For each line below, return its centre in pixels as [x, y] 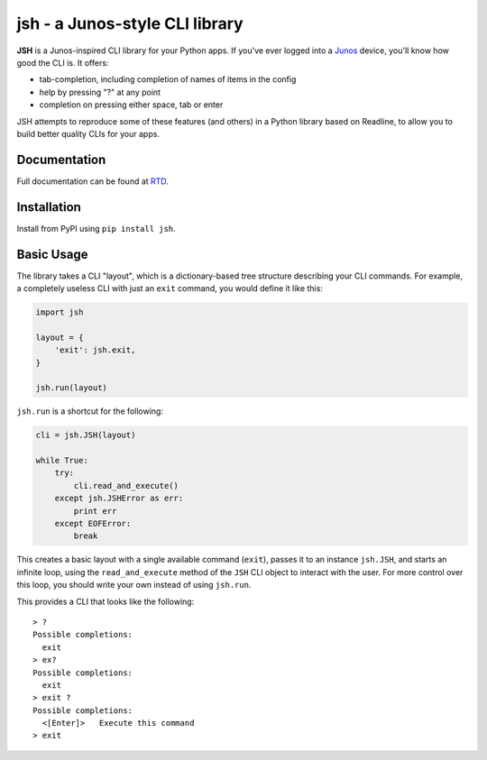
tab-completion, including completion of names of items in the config [168, 79]
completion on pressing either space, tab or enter [131, 105]
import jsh [60, 312]
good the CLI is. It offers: [63, 62]
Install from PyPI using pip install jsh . [96, 228]
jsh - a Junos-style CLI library [130, 23]
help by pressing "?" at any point [100, 92]
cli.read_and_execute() [126, 485]
